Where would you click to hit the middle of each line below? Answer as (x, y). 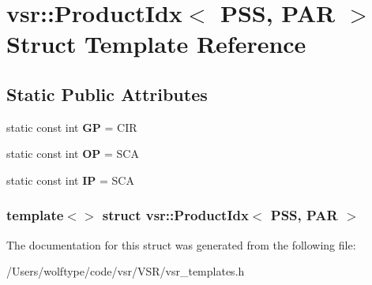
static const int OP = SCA (73, 154)
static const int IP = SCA (70, 180)
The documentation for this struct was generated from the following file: (181, 244)
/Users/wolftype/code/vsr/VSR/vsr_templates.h (126, 271)
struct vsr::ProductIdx (175, 215)
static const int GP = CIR (72, 127)
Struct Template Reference (156, 44)
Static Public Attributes (107, 94)
